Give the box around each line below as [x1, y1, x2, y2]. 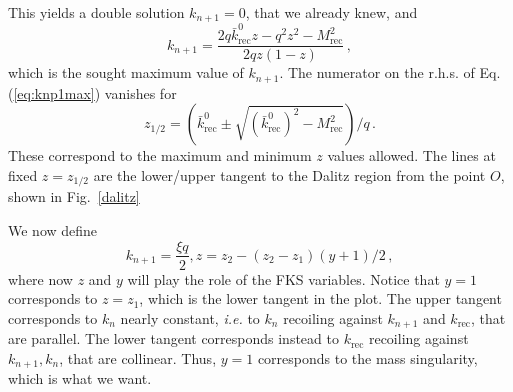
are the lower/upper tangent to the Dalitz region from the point [93, 164, 486, 185]
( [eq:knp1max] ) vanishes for [8, 82, 177, 103]
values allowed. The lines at [327, 145, 496, 166]
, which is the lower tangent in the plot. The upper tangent [139, 288, 502, 309]
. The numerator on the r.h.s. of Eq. [279, 62, 501, 83]
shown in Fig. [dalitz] [8, 186, 140, 207]
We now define [8, 219, 98, 240]
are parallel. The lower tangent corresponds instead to [8, 328, 339, 349]
